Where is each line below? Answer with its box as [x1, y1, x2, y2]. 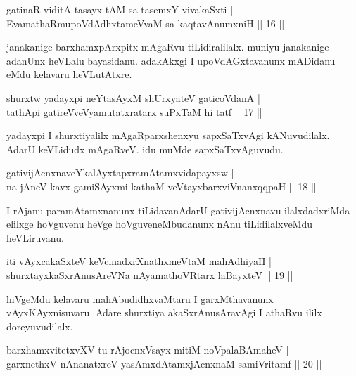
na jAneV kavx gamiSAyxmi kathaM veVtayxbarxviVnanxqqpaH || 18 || [6, 179, 317, 193]
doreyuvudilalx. [6, 318, 73, 333]
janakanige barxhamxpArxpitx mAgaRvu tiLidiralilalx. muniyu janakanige [6, 39, 329, 54]
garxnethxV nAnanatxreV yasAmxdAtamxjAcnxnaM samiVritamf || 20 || [6, 356, 322, 370]
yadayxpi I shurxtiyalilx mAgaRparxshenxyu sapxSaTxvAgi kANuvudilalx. [6, 128, 330, 143]
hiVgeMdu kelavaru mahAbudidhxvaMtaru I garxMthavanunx [6, 291, 274, 306]
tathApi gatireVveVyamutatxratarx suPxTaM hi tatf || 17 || [6, 104, 262, 119]
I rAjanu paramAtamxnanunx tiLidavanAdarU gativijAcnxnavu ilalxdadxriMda [6, 202, 350, 217]
